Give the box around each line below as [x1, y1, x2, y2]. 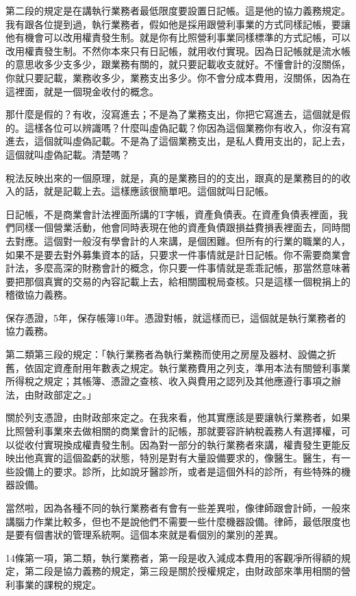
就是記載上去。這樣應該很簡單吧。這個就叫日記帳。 [43, 184, 274, 198]
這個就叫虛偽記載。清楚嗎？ [5, 147, 130, 161]
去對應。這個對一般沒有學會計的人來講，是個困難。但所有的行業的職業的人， [5, 233, 351, 248]
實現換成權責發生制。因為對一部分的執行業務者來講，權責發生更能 [43, 437, 341, 451]
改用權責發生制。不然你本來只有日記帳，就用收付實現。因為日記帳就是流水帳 [5, 43, 351, 58]
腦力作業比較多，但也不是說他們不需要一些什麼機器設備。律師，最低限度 [14, 514, 341, 528]
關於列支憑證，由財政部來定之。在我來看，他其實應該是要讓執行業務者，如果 [5, 410, 351, 425]
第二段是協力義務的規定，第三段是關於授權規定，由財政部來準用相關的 [24, 564, 341, 578]
